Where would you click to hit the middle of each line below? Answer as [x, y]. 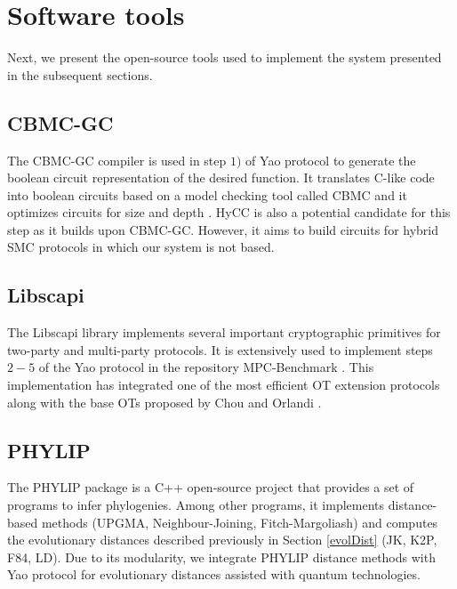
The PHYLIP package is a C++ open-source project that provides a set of [211, 487]
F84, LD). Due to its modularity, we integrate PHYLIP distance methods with [221, 557]
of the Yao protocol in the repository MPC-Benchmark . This [206, 367]
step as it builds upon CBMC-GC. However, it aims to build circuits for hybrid [223, 229]
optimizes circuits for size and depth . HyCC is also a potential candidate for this [229, 212]
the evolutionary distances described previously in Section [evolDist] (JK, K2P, [222, 540]
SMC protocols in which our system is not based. [141, 247]
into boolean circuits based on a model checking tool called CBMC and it [207, 194]
